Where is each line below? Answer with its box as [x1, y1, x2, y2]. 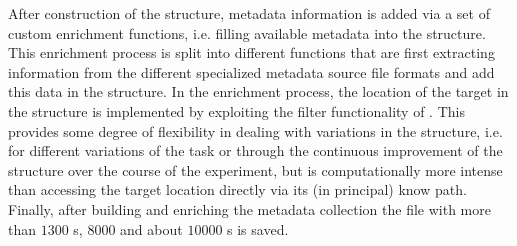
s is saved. [227, 218, 289, 239]
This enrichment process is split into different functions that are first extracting [8, 42, 495, 63]
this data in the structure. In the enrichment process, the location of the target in [8, 81, 509, 102]
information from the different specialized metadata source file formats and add [8, 61, 495, 82]
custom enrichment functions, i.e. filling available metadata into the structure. [8, 22, 486, 43]
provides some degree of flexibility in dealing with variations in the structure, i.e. [8, 120, 503, 141]
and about [120, 218, 183, 239]
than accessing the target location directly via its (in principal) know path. [8, 179, 467, 200]
